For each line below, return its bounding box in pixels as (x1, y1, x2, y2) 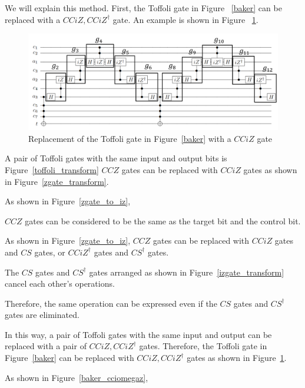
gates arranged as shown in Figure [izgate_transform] (89, 266, 284, 278)
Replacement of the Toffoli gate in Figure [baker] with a (28, 132, 231, 144)
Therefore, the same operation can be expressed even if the (5, 297, 217, 309)
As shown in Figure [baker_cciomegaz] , (5, 371, 148, 383)
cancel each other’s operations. (5, 277, 115, 290)
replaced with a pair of (5, 340, 87, 352)
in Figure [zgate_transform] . (5, 175, 109, 187)
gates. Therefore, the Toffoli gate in (139, 340, 267, 352)
